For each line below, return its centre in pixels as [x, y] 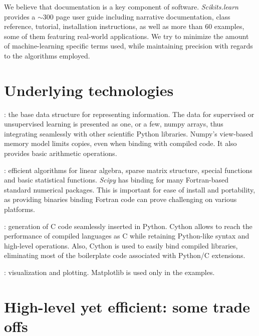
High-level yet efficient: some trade [127, 306]
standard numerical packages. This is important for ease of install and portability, [130, 189]
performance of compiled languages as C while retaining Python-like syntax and [127, 236]
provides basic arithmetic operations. [61, 153]
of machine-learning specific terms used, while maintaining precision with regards [128, 46]
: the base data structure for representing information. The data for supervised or [129, 114]
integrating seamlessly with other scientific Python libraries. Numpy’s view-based [129, 133]
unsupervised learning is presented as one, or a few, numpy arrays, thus [114, 124]
